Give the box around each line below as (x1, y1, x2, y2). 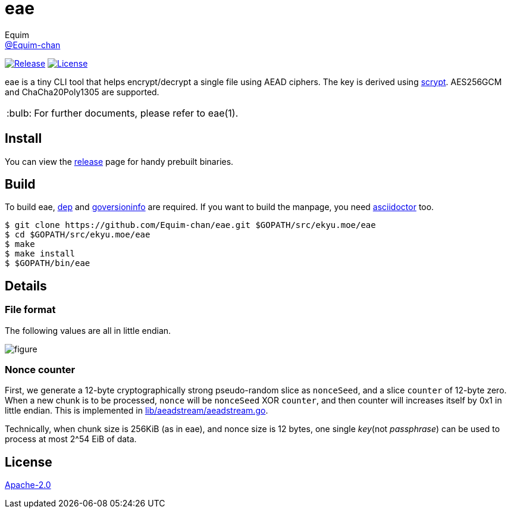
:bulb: (7, 107, 32, 119)
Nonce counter (5, 364, 76, 376)
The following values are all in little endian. (5, 325, 171, 336)
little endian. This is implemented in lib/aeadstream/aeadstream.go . (5, 405, 268, 416)
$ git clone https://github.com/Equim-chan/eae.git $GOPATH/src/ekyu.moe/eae (5, 220, 376, 230)
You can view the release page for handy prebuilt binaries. (5, 156, 234, 167)
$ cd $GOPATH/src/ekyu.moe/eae (5, 230, 151, 240)
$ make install (5, 249, 76, 259)
